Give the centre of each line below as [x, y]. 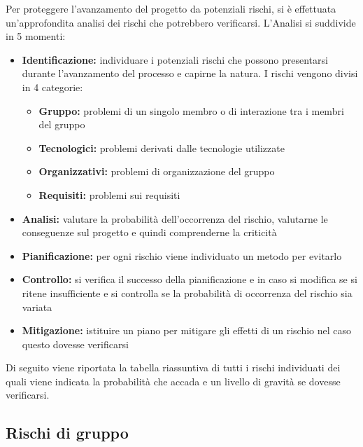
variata [37, 307]
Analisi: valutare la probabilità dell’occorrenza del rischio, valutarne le [175, 218]
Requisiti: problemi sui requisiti [109, 194]
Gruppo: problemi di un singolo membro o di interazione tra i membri [191, 110]
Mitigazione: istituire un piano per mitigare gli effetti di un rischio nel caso [187, 330]
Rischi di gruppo [67, 433]
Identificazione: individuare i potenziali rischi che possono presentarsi [175, 59]
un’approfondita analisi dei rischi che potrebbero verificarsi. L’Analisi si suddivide [181, 22]
